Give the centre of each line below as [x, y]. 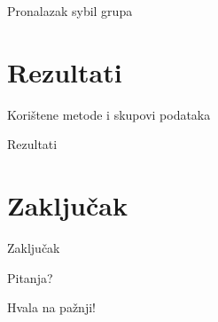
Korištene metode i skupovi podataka [109, 114]
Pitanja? [30, 277]
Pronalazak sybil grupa [70, 11]
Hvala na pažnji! [51, 307]
